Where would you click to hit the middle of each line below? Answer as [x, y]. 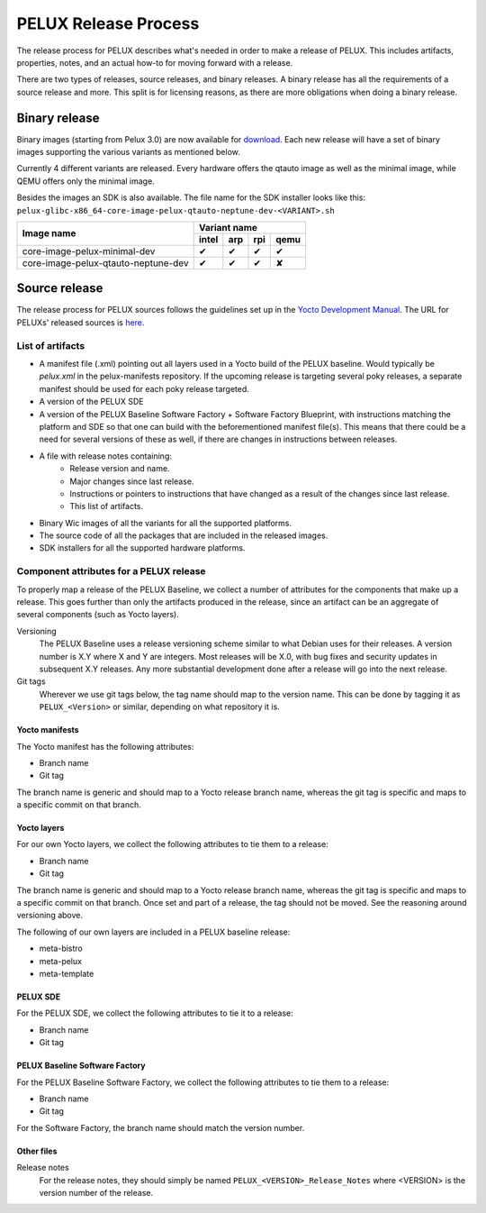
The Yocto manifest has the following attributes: [105, 746]
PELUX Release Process [108, 23]
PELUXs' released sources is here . [81, 322]
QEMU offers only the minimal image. [85, 181]
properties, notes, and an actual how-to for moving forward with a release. [155, 62]
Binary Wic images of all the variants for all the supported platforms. [166, 523]
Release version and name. [120, 469]
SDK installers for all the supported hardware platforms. [142, 548]
